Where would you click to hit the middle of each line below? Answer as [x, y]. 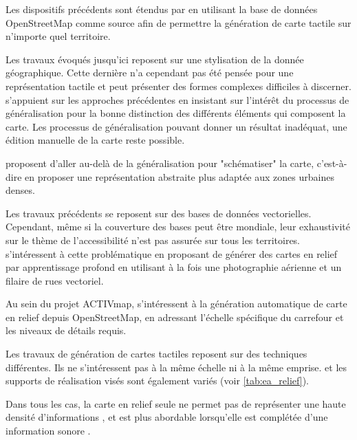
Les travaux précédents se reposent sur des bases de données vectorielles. [159, 213]
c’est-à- [332, 163]
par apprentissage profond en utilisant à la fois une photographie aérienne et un [174, 267]
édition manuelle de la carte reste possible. [95, 140]
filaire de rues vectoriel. [55, 280]
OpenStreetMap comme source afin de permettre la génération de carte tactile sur [178, 22]
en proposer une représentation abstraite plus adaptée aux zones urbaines [180, 176]
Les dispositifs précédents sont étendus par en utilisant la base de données [162, 9]
